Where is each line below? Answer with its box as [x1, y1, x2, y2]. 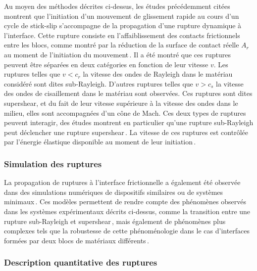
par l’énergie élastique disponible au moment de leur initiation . [4, 136, 196, 147]
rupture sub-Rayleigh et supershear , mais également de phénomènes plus [4, 216, 226, 226]
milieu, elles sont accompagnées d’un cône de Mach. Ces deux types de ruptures [4, 107, 246, 118]
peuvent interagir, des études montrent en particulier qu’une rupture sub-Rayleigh [4, 117, 254, 128]
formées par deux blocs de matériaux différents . [4, 235, 149, 245]
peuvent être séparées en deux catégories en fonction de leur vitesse [4, 59, 208, 69]
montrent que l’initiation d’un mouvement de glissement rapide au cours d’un [4, 10, 239, 21]
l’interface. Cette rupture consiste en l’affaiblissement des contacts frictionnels [4, 30, 240, 40]
